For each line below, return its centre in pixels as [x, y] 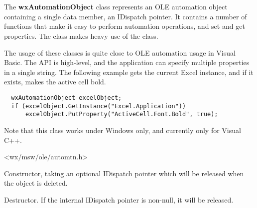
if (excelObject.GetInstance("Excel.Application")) [99, 106]
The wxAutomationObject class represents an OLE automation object [116, 7]
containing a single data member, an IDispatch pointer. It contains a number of [126, 16]
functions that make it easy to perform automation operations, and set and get [125, 26]
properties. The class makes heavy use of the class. [81, 35]
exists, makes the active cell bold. [55, 82]
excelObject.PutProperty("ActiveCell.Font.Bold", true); [122, 114]
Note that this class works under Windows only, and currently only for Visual [123, 130]
